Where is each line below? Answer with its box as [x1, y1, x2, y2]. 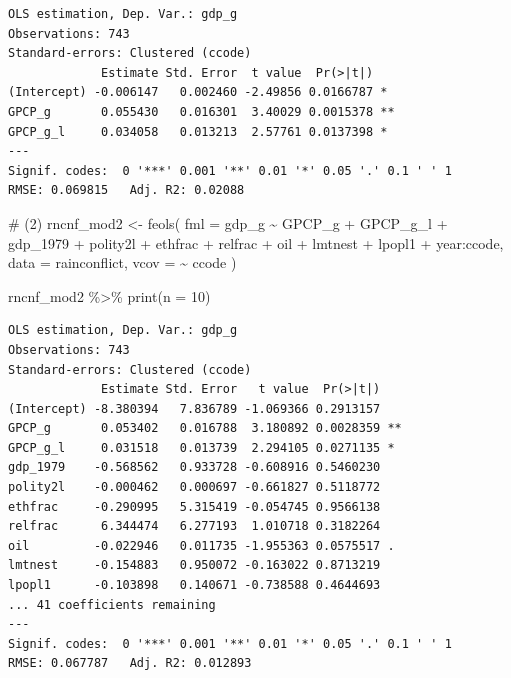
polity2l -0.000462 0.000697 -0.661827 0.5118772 [8, 480, 381, 495]
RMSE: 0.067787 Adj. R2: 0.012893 [8, 656, 252, 671]
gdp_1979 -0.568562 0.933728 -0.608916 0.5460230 [8, 460, 381, 475]
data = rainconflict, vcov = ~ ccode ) [8, 252, 237, 273]
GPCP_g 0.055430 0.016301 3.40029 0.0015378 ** [8, 104, 395, 119]
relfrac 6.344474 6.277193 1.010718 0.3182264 [8, 519, 381, 534]
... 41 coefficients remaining [8, 597, 216, 612]
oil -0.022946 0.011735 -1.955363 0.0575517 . [8, 538, 395, 553]
